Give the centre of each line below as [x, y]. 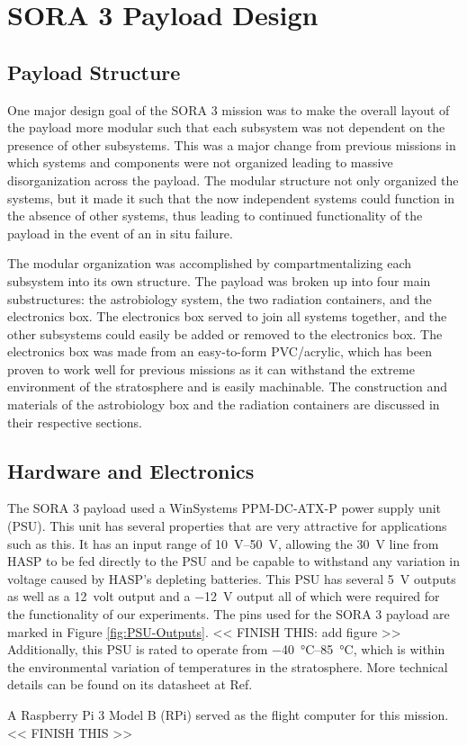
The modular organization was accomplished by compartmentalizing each [210, 263]
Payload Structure [94, 72]
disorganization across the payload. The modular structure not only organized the [233, 180]
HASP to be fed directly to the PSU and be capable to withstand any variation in [234, 561]
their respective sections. [75, 422]
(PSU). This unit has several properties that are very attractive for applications [227, 526]
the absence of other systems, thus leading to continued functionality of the [215, 216]
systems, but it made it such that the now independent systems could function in [231, 198]
